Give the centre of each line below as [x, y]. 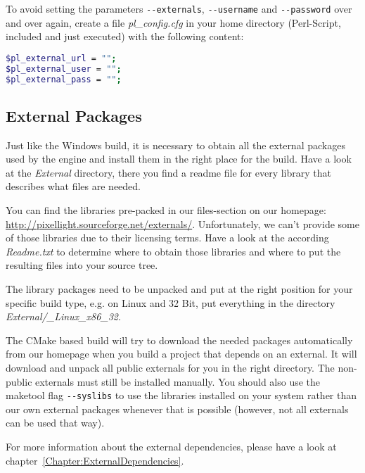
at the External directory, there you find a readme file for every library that [168, 172]
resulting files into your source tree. [82, 265]
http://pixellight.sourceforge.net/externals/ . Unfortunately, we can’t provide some [182, 223]
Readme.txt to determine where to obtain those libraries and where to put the [173, 251]
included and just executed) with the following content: [125, 36]
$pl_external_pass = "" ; [64, 79]
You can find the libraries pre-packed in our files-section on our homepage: [166, 210]
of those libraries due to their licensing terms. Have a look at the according [167, 238]
